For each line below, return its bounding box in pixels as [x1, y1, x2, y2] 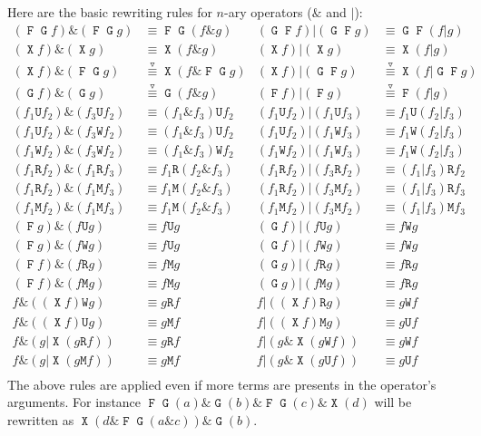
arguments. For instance [7, 392, 142, 412]
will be [374, 392, 412, 412]
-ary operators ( [224, 3, 312, 21]
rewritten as [7, 410, 74, 429]
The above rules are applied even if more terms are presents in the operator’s [7, 374, 437, 393]
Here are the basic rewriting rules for [7, 3, 212, 21]
